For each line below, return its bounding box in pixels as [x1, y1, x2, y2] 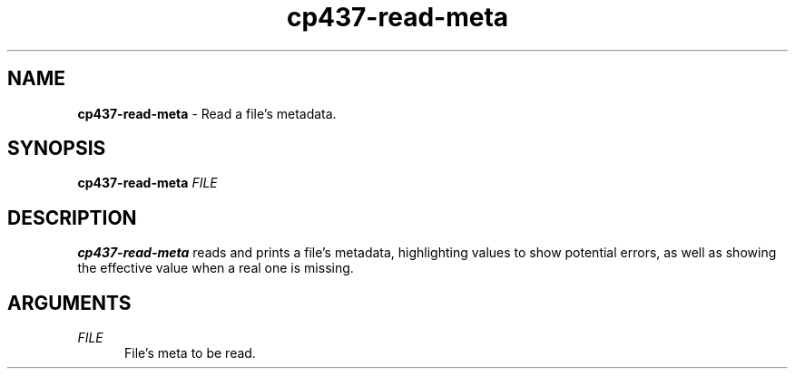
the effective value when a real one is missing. [77, 260, 354, 276]
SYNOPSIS [7, 137, 106, 160]
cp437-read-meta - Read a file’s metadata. [77, 105, 337, 121]
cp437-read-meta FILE [77, 175, 218, 191]
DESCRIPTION [7, 206, 137, 229]
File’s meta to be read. [124, 345, 256, 362]
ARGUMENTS [7, 291, 132, 314]
